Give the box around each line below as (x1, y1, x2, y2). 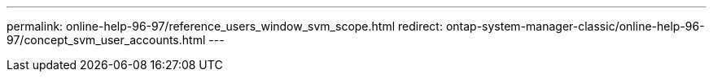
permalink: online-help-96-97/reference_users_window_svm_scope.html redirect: (7, 19, 443, 33)
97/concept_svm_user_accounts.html (7, 33, 206, 47)
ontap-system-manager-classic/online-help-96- (445, 19, 705, 33)
